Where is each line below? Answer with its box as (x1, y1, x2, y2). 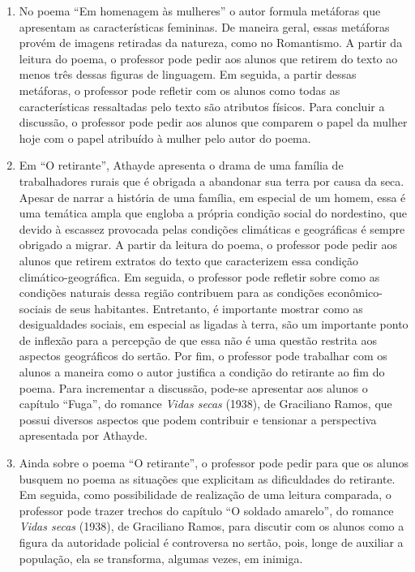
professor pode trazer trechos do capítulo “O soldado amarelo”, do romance (19, 501, 394, 518)
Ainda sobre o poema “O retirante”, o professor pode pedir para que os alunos (19, 454, 409, 471)
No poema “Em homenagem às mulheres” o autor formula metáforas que (19, 2, 381, 19)
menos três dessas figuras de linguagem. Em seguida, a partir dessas (19, 66, 357, 83)
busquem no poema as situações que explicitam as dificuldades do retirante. (19, 470, 396, 487)
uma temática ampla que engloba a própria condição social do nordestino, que (19, 204, 408, 221)
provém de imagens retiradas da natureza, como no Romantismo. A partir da (19, 34, 403, 51)
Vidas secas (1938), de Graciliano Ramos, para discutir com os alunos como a (19, 518, 404, 535)
